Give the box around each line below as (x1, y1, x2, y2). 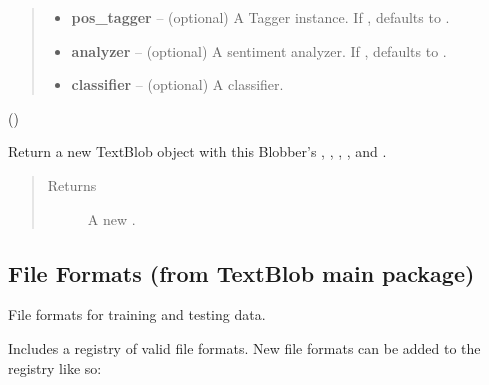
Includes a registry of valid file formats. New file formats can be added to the (8, 337, 481, 358)
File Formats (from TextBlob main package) (8, 257, 475, 288)
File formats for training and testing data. (8, 304, 266, 325)
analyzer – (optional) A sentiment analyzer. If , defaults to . (71, 40, 447, 61)
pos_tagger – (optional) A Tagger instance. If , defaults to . (71, 7, 450, 27)
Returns (47, 174, 97, 195)
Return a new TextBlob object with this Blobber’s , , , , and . (8, 141, 387, 162)
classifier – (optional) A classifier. (71, 74, 284, 95)
